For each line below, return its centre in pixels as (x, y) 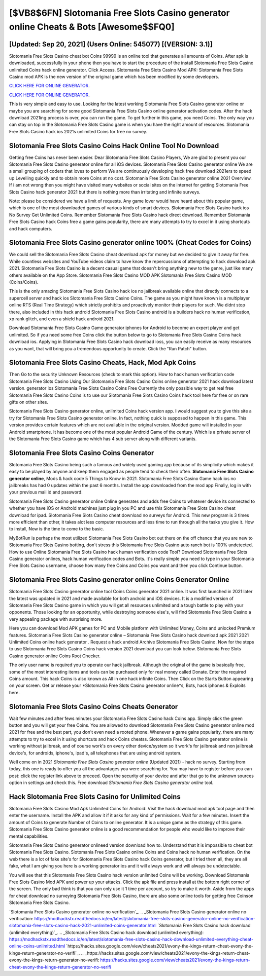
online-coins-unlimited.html (37, 946)
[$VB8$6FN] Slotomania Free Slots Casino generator (119, 13)
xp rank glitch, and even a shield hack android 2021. (62, 319)
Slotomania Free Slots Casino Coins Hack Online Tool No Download (114, 146)
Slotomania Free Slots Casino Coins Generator (82, 453)
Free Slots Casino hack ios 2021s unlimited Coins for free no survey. (78, 131)
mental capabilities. (29, 836)
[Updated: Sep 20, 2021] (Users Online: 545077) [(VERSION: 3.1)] (111, 44)
